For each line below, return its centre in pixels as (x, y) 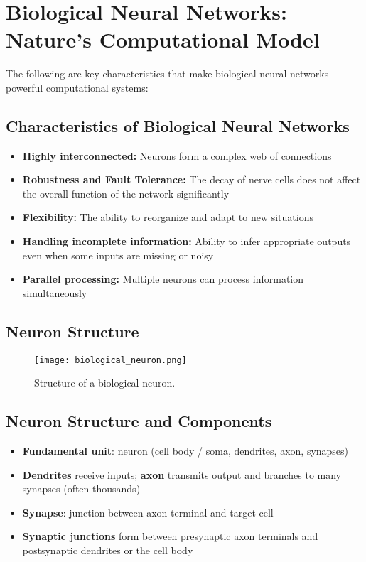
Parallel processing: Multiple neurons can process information (163, 279)
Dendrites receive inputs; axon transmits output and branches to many (182, 474)
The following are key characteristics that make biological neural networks (167, 74)
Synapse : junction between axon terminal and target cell (148, 512)
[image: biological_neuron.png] (111, 360)
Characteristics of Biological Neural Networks (178, 125)
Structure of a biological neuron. (105, 383)
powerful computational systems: (77, 87)
